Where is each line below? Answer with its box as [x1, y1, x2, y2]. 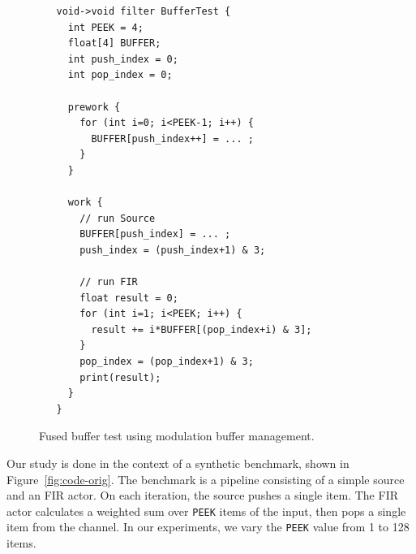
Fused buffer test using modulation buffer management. [39, 427, 315, 444]
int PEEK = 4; [67, 21, 144, 33]
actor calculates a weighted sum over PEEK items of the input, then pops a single [6, 502, 406, 519]
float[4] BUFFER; [67, 37, 161, 50]
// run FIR [79, 276, 138, 288]
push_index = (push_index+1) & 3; [79, 244, 266, 256]
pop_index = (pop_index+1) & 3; [79, 356, 254, 368]
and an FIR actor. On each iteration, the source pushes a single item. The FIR [6, 487, 398, 504]
